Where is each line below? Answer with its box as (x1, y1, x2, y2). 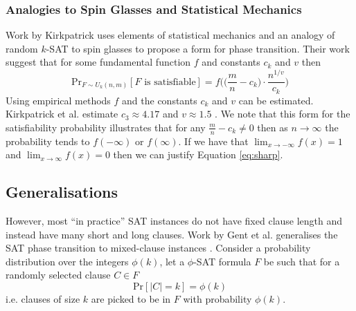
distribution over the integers (6, 254, 129, 268)
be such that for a (263, 254, 340, 268)
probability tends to (6, 133, 90, 148)
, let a (159, 254, 185, 268)
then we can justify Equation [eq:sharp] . (113, 147, 283, 162)
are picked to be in (91, 291, 171, 305)
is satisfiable (144, 77, 196, 87)
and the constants (122, 93, 197, 107)
